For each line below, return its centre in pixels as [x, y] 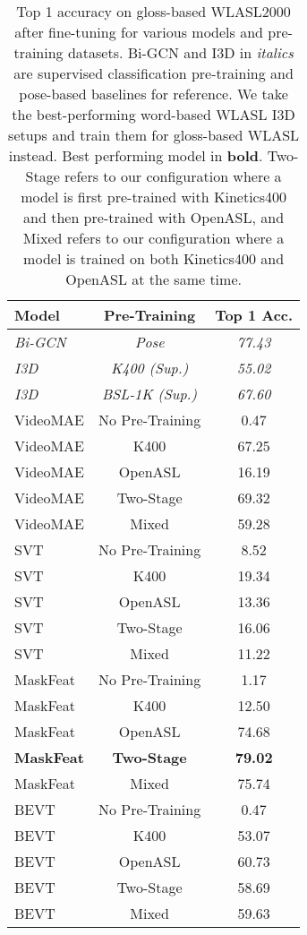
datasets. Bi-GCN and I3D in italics [180, 52]
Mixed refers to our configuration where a [153, 238]
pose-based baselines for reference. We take [153, 94]
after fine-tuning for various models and [139, 32]
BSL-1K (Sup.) [150, 394]
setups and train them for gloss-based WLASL [154, 135]
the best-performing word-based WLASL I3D [153, 114]
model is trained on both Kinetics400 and [154, 258]
